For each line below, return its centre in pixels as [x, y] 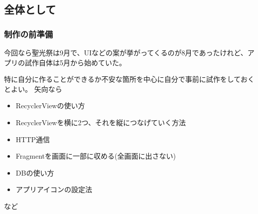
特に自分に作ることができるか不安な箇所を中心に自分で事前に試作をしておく [129, 79]
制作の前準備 [29, 34]
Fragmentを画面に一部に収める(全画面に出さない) [96, 156]
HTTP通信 [33, 139]
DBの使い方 [35, 172]
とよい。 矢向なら [33, 89]
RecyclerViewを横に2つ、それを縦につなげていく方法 [101, 122]
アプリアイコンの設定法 [54, 189]
